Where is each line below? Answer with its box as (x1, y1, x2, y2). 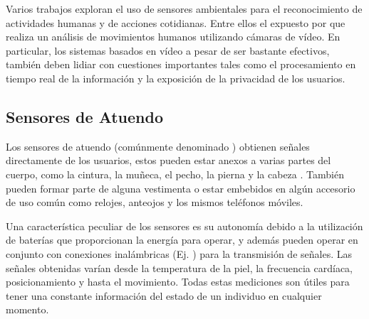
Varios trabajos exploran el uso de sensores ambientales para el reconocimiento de (6, 1, 363, 16)
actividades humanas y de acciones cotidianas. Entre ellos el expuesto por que (6, 15, 345, 30)
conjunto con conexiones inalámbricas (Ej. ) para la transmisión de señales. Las (6, 246, 352, 261)
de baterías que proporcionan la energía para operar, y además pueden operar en (6, 232, 358, 247)
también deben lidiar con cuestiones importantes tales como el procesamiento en (6, 57, 356, 72)
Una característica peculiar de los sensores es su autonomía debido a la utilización (6, 218, 363, 233)
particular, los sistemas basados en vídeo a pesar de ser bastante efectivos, (6, 43, 330, 58)
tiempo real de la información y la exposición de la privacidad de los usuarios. (6, 70, 345, 85)
